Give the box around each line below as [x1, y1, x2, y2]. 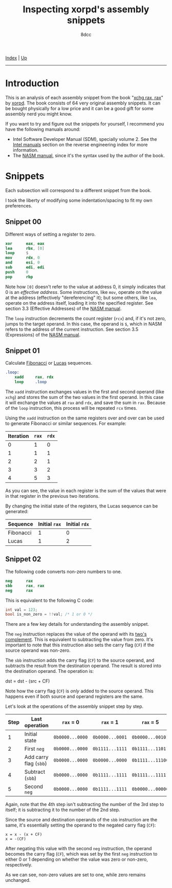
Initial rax [38, 521, 61, 528]
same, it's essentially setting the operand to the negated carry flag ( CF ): [5, 822, 156, 828]
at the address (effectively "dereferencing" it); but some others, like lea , [5, 294, 157, 301]
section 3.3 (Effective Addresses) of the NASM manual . [5, 305, 122, 311]
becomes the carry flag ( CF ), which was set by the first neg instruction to [5, 851, 158, 857]
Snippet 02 [5, 555, 41, 564]
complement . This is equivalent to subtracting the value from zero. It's [5, 637, 154, 643]
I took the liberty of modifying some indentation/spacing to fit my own [5, 197, 153, 203]
